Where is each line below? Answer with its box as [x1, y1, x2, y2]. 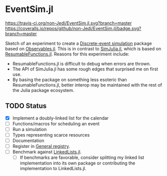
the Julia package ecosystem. [12, 87, 74, 93]
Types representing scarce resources [12, 131, 90, 138]
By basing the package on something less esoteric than [12, 76, 127, 82]
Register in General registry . [12, 143, 70, 149]
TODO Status [5, 101, 47, 110]
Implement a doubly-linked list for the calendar [12, 115, 109, 121]
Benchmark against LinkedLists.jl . [12, 149, 81, 155]
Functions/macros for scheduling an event [12, 120, 100, 126]
